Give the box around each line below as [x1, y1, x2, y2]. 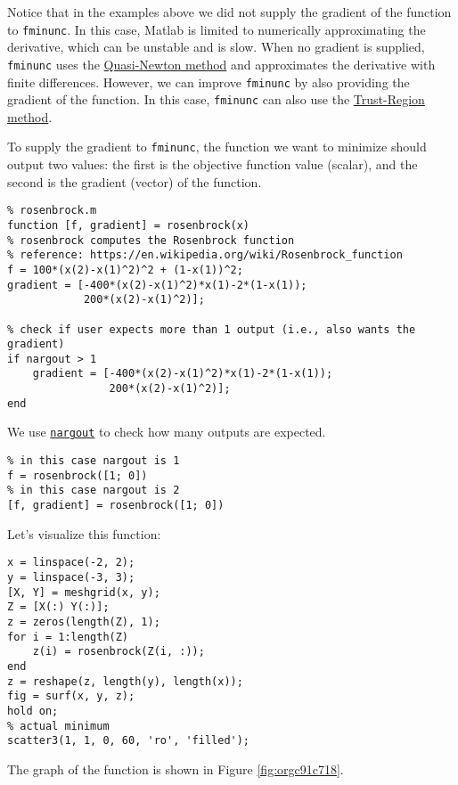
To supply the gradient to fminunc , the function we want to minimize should [7, 137, 427, 156]
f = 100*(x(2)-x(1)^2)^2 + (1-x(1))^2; [7, 263, 243, 276]
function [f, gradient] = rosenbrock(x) [7, 218, 250, 232]
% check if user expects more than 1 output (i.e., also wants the [7, 323, 416, 336]
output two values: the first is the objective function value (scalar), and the [7, 155, 418, 174]
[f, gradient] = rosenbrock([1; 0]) [7, 499, 225, 512]
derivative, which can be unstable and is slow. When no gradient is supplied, [7, 37, 425, 56]
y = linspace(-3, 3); [7, 570, 135, 584]
